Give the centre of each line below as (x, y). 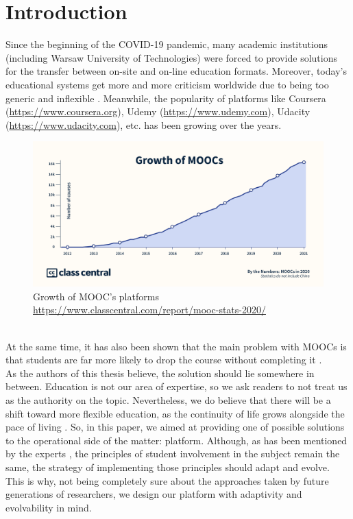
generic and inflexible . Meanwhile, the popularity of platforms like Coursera (166, 98)
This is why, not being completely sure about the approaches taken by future (167, 480)
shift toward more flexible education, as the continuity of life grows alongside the (175, 413)
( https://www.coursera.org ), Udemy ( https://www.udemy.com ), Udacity (158, 111)
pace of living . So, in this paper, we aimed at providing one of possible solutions (175, 427)
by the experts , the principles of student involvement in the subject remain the (173, 454)
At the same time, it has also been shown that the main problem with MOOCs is (176, 346)
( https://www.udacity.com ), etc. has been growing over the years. (144, 124)
